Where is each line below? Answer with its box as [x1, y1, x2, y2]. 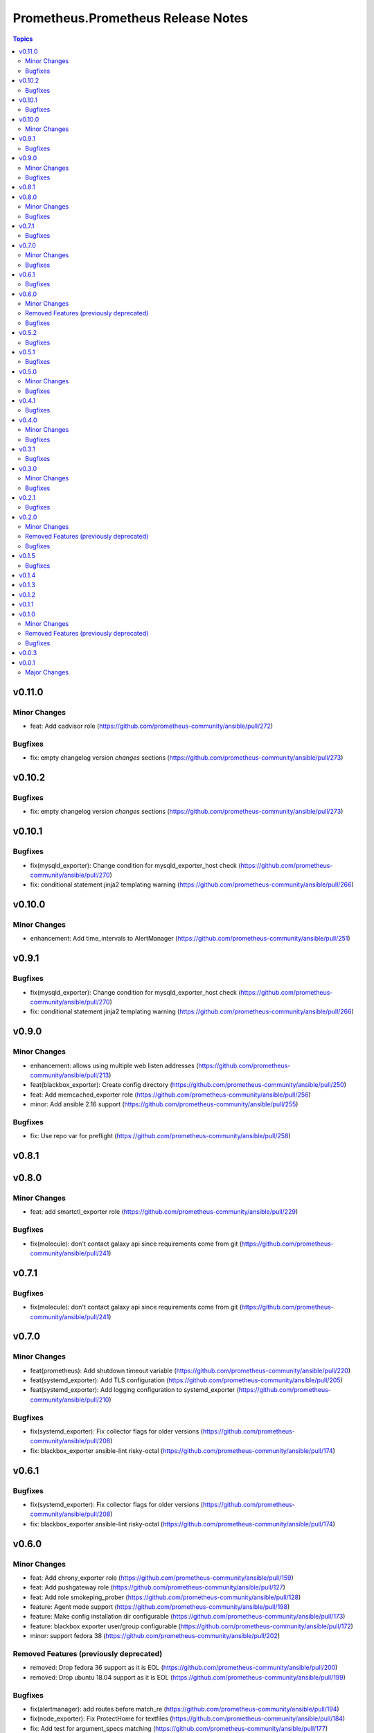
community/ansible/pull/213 [30, 1071, 109, 1079]
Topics [12, 35, 33, 43]
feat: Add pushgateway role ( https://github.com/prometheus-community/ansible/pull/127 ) [30, 1583, 285, 1592]
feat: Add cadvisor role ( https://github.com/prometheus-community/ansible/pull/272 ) [30, 722, 274, 731]
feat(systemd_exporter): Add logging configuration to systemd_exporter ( [30, 1386, 239, 1394]
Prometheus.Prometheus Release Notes [12, 10, 249, 26]
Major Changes [25, 668, 69, 676]
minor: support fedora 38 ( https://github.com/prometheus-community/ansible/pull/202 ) [30, 1632, 280, 1640]
